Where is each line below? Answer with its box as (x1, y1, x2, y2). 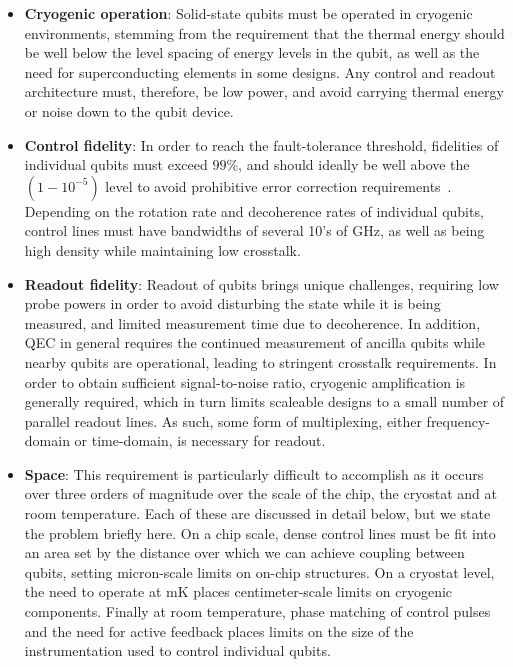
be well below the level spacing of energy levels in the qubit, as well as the (24, 42, 480, 63)
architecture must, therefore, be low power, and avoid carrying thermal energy (24, 81, 504, 102)
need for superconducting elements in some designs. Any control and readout (24, 61, 496, 82)
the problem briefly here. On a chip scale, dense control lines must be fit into (24, 522, 496, 543)
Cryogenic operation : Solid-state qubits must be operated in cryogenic (24, 3, 473, 23)
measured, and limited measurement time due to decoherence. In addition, (24, 312, 481, 333)
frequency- (426, 410, 491, 431)
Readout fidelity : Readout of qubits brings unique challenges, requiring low (24, 273, 499, 294)
